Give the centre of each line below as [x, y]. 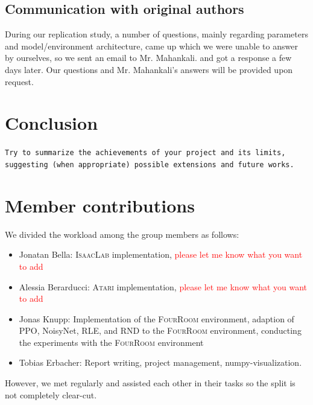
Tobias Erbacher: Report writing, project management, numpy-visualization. [160, 362]
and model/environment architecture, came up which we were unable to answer [151, 46]
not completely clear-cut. [51, 394]
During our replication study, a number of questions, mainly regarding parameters [156, 34]
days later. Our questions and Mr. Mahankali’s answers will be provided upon [149, 69]
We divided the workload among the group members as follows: [122, 234]
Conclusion [52, 123]
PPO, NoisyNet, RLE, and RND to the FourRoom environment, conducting [160, 330]
